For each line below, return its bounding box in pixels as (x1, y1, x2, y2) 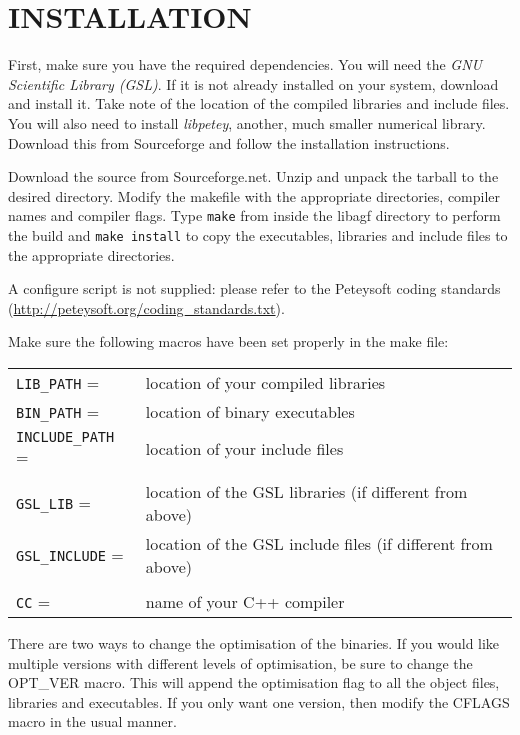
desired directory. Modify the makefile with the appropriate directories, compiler (8, 185, 501, 206)
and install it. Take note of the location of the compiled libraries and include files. (8, 93, 510, 114)
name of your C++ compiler (145, 589, 345, 613)
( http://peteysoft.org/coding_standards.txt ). (8, 297, 285, 318)
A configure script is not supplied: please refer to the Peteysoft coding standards (8, 278, 501, 299)
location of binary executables (145, 399, 355, 423)
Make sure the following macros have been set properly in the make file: (8, 331, 449, 352)
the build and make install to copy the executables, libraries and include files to (8, 224, 508, 245)
